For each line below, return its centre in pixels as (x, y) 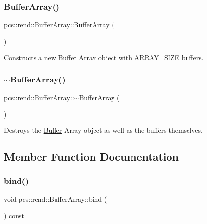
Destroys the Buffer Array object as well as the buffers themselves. (103, 130)
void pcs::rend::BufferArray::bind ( (56, 199)
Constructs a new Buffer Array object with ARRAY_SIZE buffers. (104, 57)
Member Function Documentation (92, 156)
